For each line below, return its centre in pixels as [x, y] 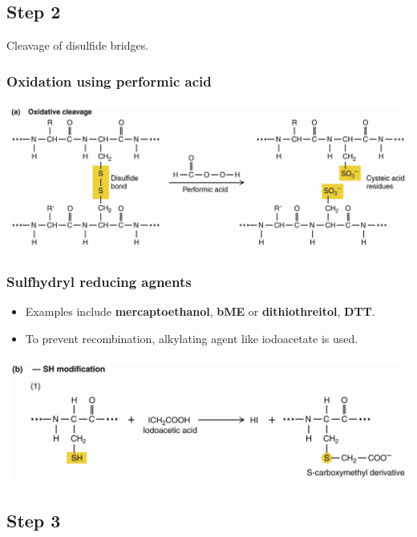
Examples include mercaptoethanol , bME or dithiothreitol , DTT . [200, 311]
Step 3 [34, 520]
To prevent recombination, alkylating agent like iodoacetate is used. [192, 338]
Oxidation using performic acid [109, 81]
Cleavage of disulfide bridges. [78, 45]
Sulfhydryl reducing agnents [99, 282]
